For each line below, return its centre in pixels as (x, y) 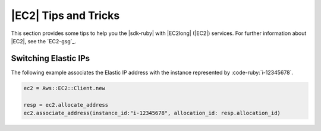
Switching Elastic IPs (51, 58)
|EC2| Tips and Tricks (65, 15)
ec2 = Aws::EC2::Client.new (64, 88)
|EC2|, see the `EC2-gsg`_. (44, 41)
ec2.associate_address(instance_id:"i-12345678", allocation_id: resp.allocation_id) (152, 113)
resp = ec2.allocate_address (66, 105)
